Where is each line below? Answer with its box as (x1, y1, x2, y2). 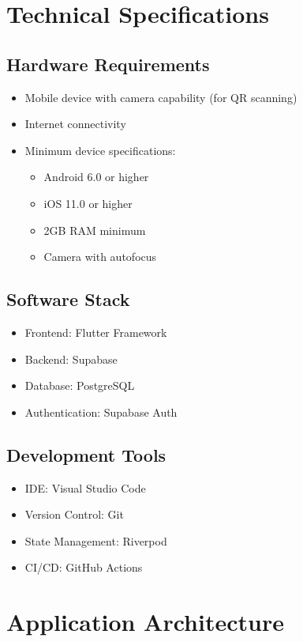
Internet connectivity (24, 115, 126, 132)
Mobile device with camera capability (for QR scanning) (24, 89, 297, 105)
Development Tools (6, 442, 166, 466)
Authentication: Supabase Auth (24, 403, 178, 420)
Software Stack (6, 287, 130, 312)
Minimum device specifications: (24, 142, 176, 158)
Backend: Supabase (24, 350, 118, 367)
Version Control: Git (24, 506, 124, 523)
